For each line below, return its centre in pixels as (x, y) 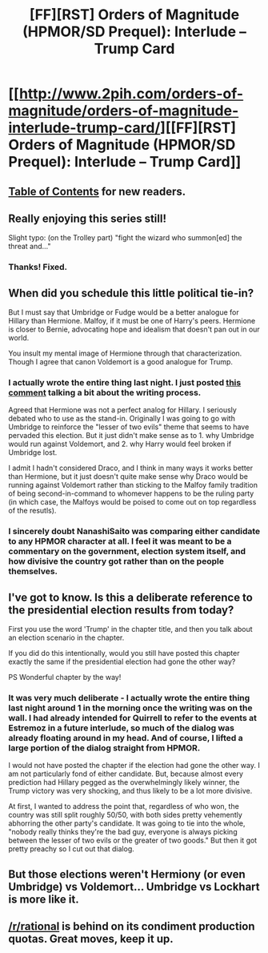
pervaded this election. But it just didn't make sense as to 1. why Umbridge (131, 436)
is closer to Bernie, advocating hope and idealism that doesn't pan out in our (134, 329)
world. (19, 338)
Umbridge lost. (33, 452)
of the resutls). (32, 511)
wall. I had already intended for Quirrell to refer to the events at (133, 718)
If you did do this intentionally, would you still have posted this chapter (124, 653)
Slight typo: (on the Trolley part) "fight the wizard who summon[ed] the (125, 238)
